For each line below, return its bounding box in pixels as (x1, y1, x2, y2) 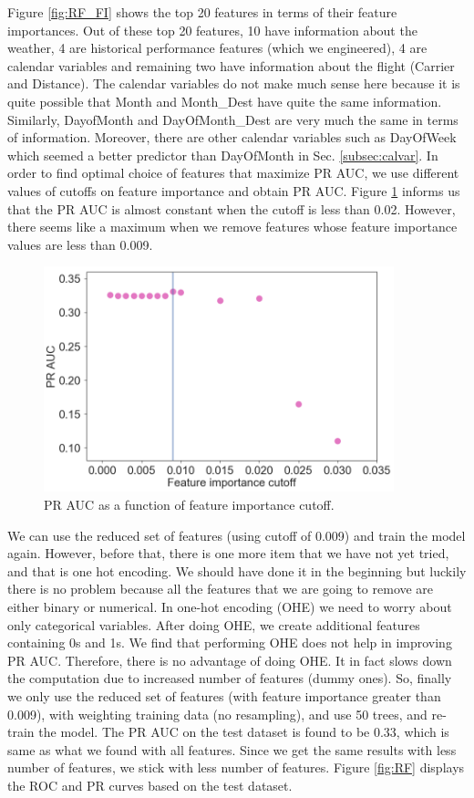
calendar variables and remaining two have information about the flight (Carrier (7, 56, 455, 75)
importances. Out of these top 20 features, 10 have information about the (7, 20, 417, 39)
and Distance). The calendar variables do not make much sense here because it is (7, 74, 460, 93)
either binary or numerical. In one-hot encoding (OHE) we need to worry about (7, 597, 452, 616)
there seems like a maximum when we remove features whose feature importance (7, 217, 458, 236)
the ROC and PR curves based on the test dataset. (7, 775, 293, 794)
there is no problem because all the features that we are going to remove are (7, 579, 434, 598)
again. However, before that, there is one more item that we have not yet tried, (7, 544, 449, 563)
